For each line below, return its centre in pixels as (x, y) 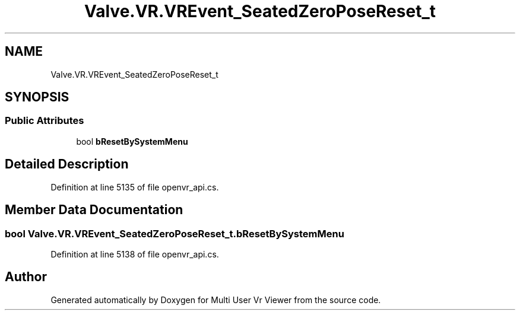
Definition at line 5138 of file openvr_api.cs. (135, 254)
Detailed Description (67, 164)
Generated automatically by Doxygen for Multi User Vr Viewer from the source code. (216, 300)
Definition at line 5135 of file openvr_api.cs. (135, 187)
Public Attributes (45, 121)
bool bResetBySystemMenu (132, 141)
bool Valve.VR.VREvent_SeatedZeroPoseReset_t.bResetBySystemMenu (175, 233)
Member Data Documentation (94, 210)
